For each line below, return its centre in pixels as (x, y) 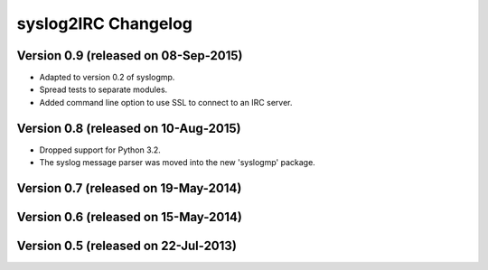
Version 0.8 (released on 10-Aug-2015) (129, 128)
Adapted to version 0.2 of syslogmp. (107, 78)
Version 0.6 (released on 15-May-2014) (130, 217)
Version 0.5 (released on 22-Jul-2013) (127, 245)
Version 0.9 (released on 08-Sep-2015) (130, 56)
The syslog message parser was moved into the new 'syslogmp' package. (177, 163)
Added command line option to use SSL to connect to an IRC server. (166, 102)
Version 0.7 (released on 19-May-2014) (129, 188)
